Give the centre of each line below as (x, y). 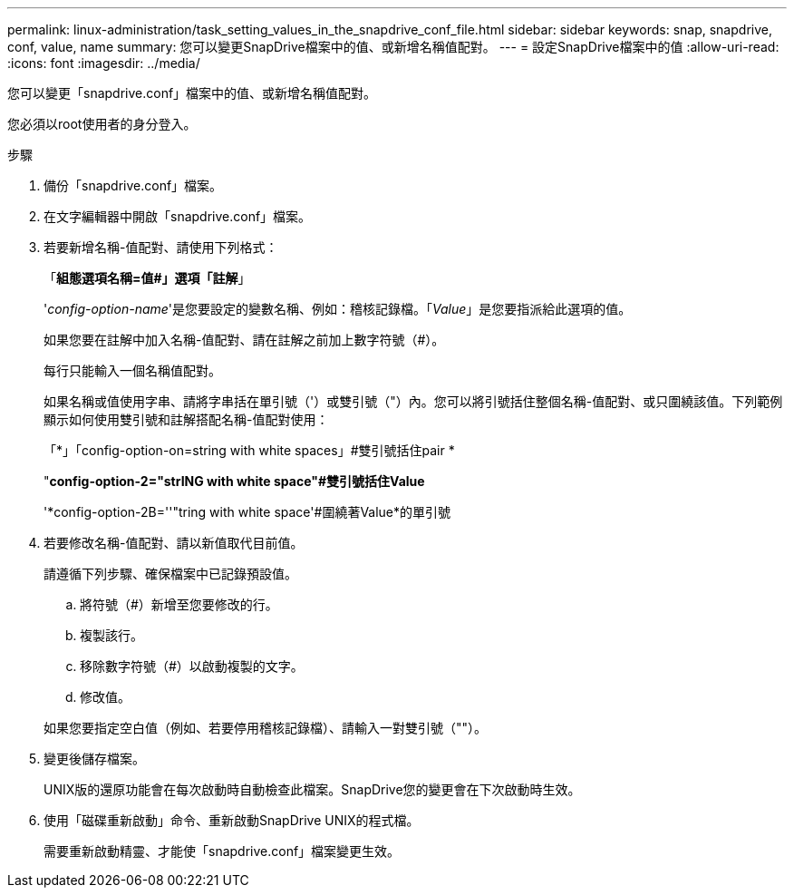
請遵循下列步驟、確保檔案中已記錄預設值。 (170, 574)
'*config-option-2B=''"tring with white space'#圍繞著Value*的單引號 (247, 512)
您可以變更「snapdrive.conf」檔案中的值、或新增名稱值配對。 (192, 93)
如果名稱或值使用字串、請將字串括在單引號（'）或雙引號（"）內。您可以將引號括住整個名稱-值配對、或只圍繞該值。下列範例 (413, 401)
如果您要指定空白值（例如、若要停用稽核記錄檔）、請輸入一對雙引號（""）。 (266, 728)
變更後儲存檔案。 (94, 759)
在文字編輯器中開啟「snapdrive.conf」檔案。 (178, 216)
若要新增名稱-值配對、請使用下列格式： (161, 247)
